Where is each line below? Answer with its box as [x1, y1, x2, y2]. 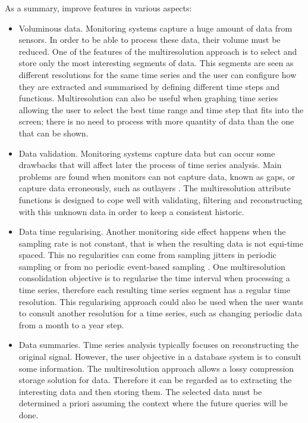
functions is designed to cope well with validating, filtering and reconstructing [18, 193, 303, 206]
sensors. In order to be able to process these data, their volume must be [18, 33, 281, 46]
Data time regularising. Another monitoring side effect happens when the [18, 225, 286, 238]
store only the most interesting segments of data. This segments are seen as [18, 57, 294, 69]
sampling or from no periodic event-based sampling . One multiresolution [18, 260, 285, 272]
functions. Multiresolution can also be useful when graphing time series [18, 92, 278, 104]
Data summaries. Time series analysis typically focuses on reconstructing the [18, 338, 299, 351]
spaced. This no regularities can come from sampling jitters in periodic [18, 248, 276, 261]
